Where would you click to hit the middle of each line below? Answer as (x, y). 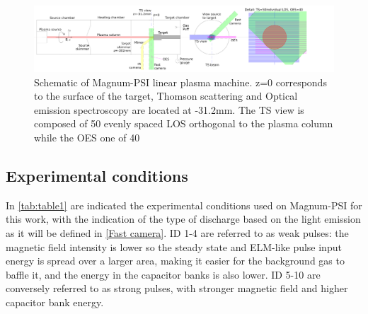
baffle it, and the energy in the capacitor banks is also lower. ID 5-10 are (163, 274)
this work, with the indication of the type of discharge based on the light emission (183, 219)
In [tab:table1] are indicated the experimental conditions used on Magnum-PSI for (184, 205)
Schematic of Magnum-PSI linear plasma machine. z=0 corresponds (180, 82)
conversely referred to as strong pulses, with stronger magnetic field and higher (177, 288)
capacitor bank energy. (55, 302)
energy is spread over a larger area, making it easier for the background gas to (175, 261)
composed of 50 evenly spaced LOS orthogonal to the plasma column (184, 123)
